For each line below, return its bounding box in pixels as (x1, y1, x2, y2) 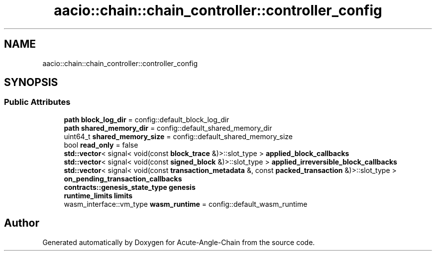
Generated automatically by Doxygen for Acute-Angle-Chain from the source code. (42, 238, 315, 247)
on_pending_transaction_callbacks (64, 174, 182, 183)
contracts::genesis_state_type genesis (64, 182, 196, 191)
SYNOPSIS (4, 76, 58, 89)
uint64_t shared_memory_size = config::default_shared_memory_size (64, 132, 293, 141)
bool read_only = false (64, 140, 138, 149)
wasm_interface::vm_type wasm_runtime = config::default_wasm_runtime (64, 199, 308, 208)
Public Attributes (4, 97, 71, 107)
